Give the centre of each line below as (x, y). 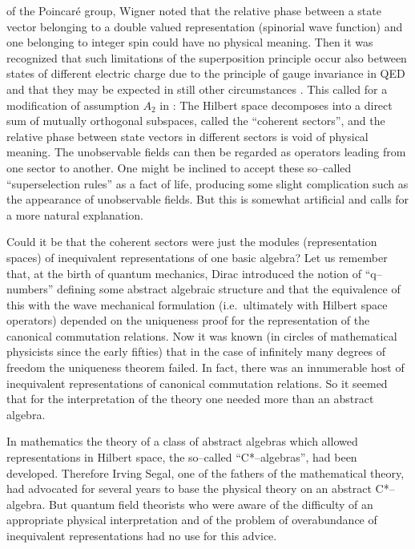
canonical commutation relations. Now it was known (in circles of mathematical (202, 335)
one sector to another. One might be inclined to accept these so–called (179, 167)
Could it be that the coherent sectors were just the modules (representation (192, 242)
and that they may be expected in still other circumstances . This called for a (197, 89)
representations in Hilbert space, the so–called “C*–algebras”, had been (182, 457)
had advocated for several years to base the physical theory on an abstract (189, 488)
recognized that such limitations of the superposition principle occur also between (207, 57)
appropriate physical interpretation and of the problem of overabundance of (192, 520)
